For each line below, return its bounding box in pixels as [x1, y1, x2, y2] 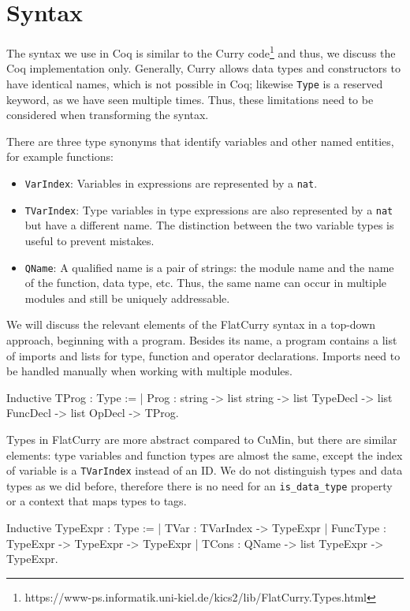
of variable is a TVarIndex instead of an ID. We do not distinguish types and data [6, 462, 403, 479]
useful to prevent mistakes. [24, 232, 155, 248]
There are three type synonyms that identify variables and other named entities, [6, 132, 394, 149]
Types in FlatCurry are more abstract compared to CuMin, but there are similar [6, 430, 397, 447]
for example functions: [6, 148, 114, 165]
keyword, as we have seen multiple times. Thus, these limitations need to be [6, 91, 374, 107]
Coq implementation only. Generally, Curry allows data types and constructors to [6, 60, 401, 76]
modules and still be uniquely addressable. [24, 289, 230, 306]
